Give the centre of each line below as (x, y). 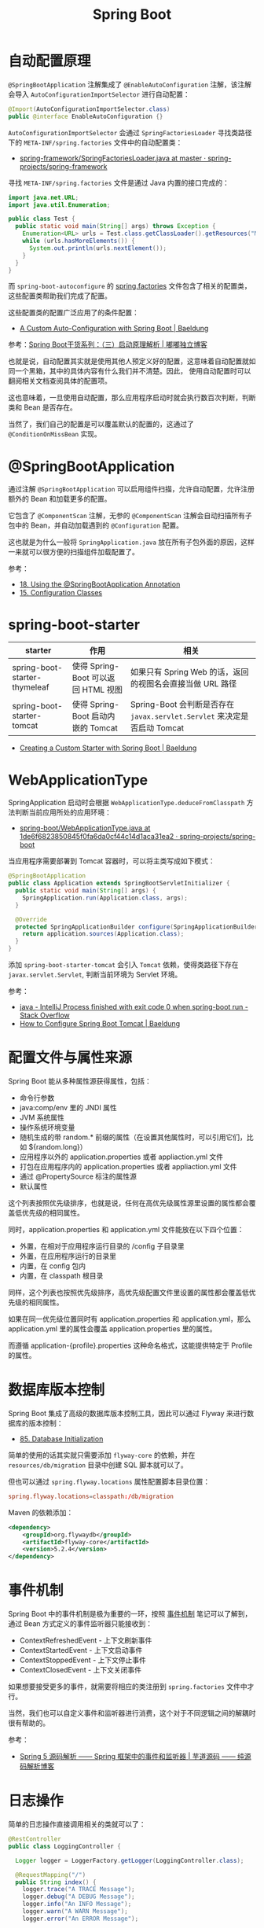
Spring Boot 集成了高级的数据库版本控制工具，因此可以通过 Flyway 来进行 (128, 1413)
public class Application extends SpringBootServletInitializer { (119, 883)
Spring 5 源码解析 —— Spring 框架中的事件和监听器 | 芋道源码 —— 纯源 (135, 1757)
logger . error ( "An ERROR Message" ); (81, 1919)
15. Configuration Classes (61, 593)
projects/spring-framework (63, 166)
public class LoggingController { (65, 1846)
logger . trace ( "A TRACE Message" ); (79, 1889)
